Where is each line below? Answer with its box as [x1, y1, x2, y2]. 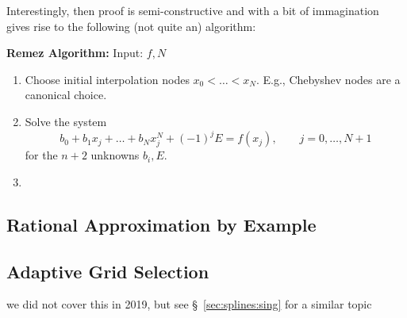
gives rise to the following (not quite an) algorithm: [6, 17, 256, 34]
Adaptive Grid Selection [6, 259, 209, 283]
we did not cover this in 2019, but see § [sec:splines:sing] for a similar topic [6, 296, 372, 312]
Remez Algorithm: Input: [6, 44, 144, 61]
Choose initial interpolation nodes [25, 71, 190, 87]
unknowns [90, 147, 140, 163]
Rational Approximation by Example [6, 212, 317, 236]
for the [25, 147, 58, 163]
